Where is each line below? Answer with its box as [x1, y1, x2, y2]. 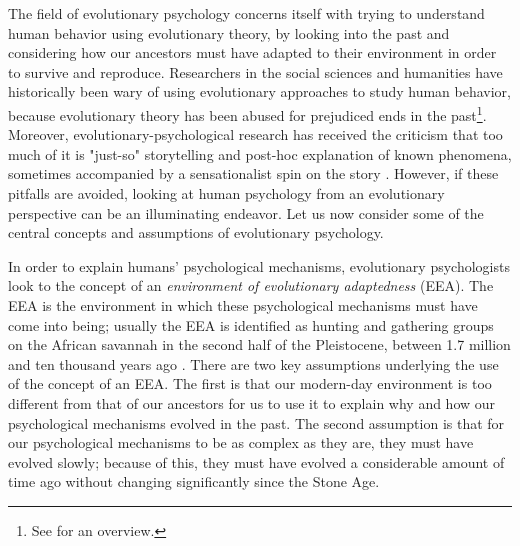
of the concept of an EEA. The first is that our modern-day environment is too [8, 373, 492, 394]
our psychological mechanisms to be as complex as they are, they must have [8, 432, 474, 453]
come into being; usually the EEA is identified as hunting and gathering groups [8, 314, 494, 335]
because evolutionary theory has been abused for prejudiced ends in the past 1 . [8, 101, 487, 125]
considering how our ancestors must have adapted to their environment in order [8, 42, 497, 63]
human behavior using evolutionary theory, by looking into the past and [8, 22, 450, 43]
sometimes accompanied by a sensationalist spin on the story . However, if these [8, 163, 499, 184]
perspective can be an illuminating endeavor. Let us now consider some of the [8, 202, 484, 223]
